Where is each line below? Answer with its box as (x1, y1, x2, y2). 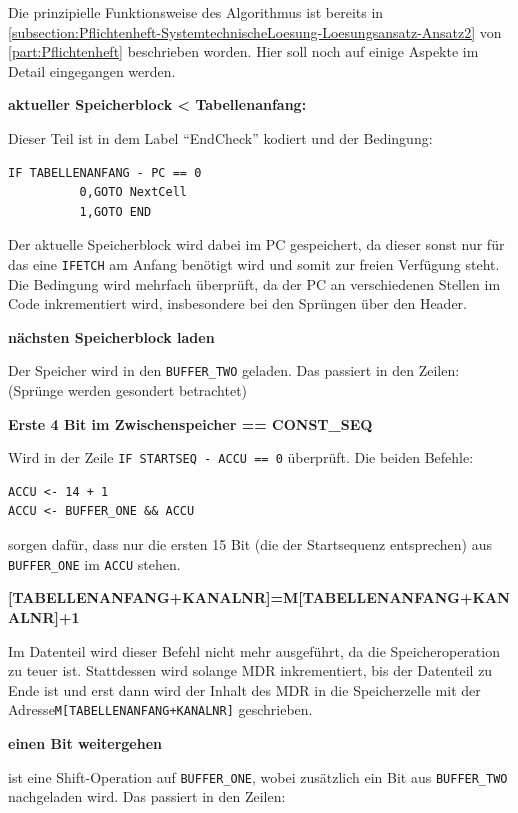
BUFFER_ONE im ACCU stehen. (8, 553, 181, 574)
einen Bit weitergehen (8, 732, 163, 753)
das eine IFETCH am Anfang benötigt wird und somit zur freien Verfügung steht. (8, 253, 500, 274)
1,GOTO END (79, 204, 152, 219)
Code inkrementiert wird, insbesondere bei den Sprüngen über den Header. (8, 293, 467, 314)
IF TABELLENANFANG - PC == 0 (8, 165, 202, 180)
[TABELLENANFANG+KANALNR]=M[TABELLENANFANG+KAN (8, 587, 510, 608)
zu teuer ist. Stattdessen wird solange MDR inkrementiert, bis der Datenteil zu (8, 660, 493, 681)
